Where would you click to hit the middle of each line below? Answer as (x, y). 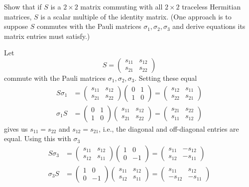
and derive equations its (209, 26)
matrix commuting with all (122, 6)
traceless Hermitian (211, 6)
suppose (16, 26)
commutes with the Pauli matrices (89, 26)
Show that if (23, 6)
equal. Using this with (38, 138)
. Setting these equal (166, 78)
